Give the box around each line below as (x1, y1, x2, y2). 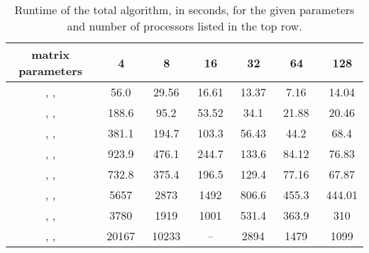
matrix (31, 46, 70, 62)
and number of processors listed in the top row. (67, 18, 302, 34)
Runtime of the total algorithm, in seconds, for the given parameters (14, 1, 355, 18)
